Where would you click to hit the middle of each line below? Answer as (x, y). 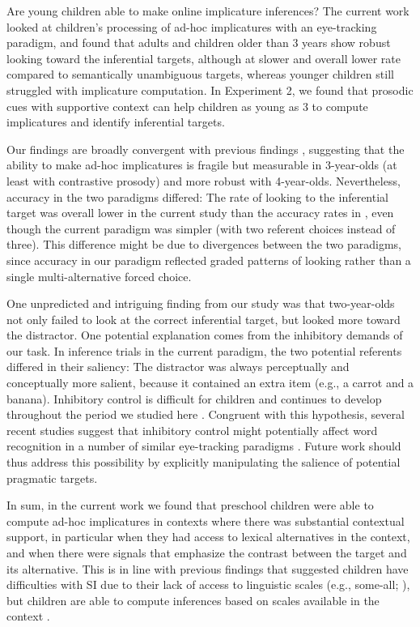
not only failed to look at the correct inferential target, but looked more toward (204, 319)
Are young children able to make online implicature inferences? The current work (208, 11)
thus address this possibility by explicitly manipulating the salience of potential (204, 462)
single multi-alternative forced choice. (99, 276)
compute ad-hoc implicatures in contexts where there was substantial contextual (206, 520)
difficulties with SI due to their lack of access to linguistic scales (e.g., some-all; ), (208, 584)
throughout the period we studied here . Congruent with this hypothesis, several (206, 414)
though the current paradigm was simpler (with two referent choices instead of (201, 228)
